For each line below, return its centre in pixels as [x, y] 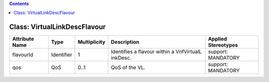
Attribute [23, 39]
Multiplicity [92, 42]
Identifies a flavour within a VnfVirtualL [156, 52]
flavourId [23, 55]
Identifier [62, 55]
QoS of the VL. [128, 68]
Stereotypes [223, 45]
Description [125, 42]
